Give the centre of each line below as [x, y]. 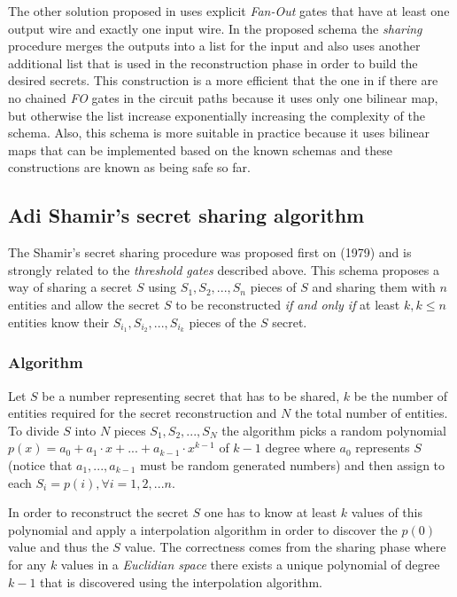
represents [383, 448]
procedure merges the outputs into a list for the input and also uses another [214, 46]
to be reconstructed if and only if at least [288, 304]
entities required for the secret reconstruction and [143, 413]
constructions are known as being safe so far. [129, 167]
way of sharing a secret [70, 287]
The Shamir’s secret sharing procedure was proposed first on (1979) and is [210, 252]
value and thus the [58, 547]
